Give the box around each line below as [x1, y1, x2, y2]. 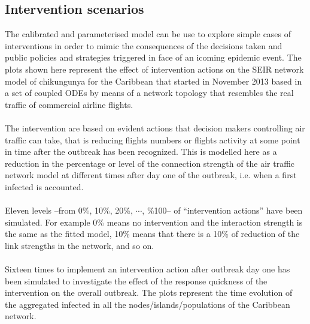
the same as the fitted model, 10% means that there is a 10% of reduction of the [5, 227, 300, 240]
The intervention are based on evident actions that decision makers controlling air [5, 121, 305, 134]
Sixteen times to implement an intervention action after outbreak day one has [5, 263, 290, 275]
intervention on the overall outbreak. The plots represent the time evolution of [5, 286, 293, 299]
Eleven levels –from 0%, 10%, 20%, [5, 204, 133, 217]
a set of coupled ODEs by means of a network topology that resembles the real [5, 86, 294, 99]
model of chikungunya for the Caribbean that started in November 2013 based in [5, 74, 302, 87]
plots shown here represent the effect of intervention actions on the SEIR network [5, 62, 304, 75]
